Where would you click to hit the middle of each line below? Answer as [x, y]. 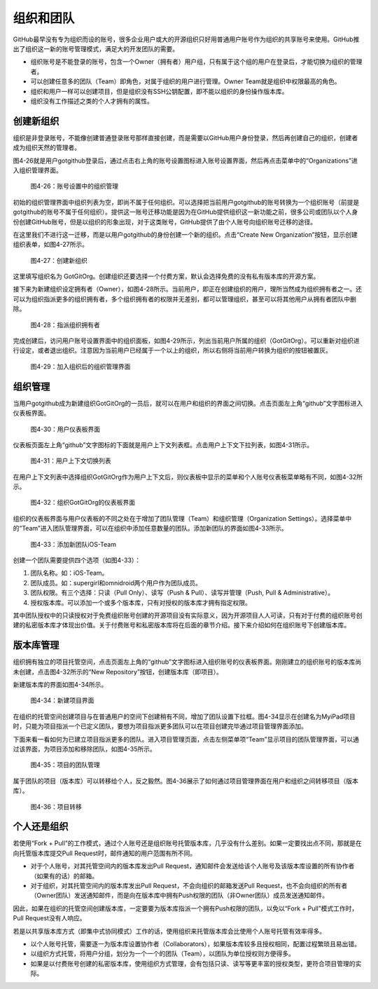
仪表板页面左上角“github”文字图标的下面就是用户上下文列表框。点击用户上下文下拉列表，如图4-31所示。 [163, 444]
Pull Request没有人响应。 [49, 918]
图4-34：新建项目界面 [62, 700]
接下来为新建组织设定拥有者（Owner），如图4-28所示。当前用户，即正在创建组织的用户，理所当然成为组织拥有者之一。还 [188, 289]
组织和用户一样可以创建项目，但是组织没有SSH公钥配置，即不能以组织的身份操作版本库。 [159, 91]
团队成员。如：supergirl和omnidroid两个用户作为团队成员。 [116, 582]
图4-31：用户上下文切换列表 [71, 461]
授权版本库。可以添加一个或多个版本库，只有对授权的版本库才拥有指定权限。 [141, 602]
